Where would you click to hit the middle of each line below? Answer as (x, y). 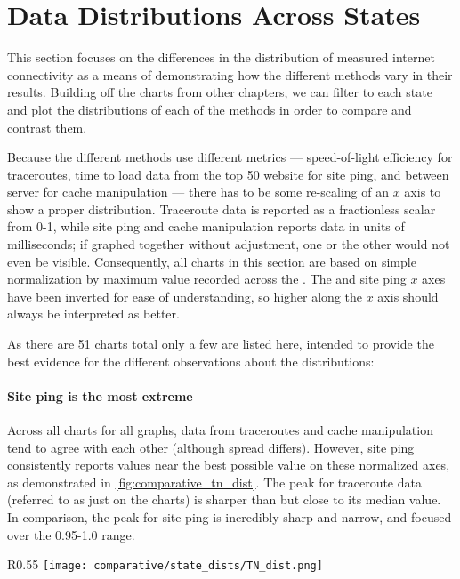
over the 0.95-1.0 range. (71, 534)
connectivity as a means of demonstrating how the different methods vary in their (230, 74)
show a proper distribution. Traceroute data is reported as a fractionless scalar (222, 209)
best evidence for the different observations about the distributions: (191, 361)
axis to (423, 192)
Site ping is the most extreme (100, 395)
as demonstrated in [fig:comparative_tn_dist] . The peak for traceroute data (214, 482)
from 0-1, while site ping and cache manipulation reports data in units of (206, 226)
